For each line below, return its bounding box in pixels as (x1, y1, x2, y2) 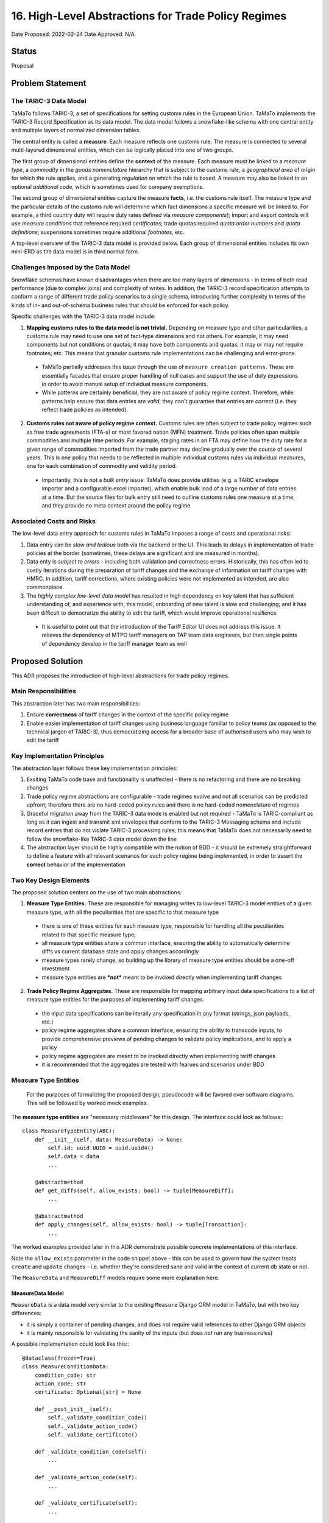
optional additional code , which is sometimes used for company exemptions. (11, 183, 204, 190)
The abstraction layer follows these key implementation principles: (11, 765, 178, 772)
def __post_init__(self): (34, 1406, 113, 1413)
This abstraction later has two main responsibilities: (11, 699, 140, 707)
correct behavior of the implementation (26, 861, 126, 868)
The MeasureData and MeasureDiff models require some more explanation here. (11, 1274, 219, 1282)
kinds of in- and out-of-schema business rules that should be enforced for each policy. (11, 302, 230, 309)
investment (41, 965, 70, 972)
